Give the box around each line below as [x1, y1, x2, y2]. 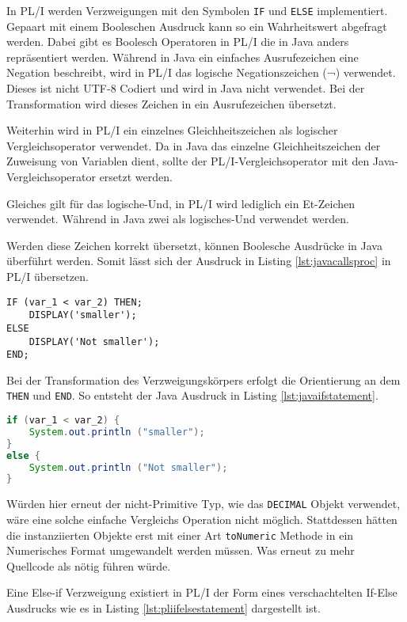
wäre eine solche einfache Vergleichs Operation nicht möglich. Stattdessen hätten [6, 511, 397, 527]
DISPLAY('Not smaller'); [29, 336, 160, 347]
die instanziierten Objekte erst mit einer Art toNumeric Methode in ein [6, 526, 354, 543]
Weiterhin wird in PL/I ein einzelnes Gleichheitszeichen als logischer [6, 122, 338, 138]
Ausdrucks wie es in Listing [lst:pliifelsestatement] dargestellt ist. [6, 600, 321, 616]
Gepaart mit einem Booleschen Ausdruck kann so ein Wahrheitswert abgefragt [6, 17, 387, 34]
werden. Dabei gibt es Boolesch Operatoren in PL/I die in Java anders [6, 33, 349, 50]
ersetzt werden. [99, 169, 173, 184]
